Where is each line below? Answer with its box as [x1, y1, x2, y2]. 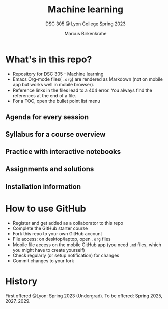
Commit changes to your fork [12, 257, 74, 264]
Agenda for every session [5, 113, 89, 121]
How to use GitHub [5, 203, 87, 214]
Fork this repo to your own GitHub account [12, 230, 102, 236]
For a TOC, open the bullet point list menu [12, 98, 100, 104]
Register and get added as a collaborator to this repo [12, 219, 124, 226]
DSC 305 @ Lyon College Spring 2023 [45, 20, 126, 27]
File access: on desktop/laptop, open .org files [12, 236, 111, 242]
